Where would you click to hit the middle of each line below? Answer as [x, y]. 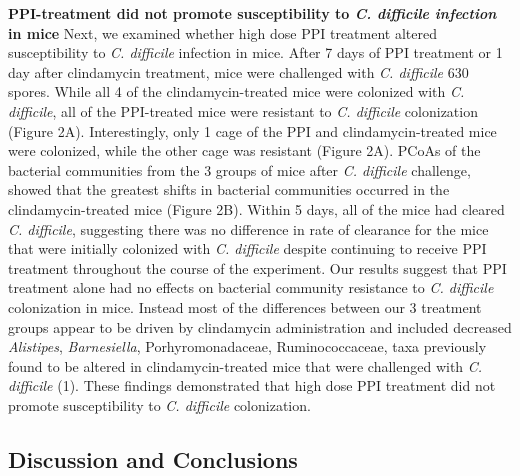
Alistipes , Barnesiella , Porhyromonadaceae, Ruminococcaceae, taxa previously [247, 346]
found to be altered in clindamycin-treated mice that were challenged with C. [245, 365]
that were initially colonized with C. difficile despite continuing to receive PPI [247, 248]
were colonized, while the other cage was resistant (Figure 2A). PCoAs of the [244, 150]
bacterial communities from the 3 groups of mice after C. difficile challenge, [239, 169]
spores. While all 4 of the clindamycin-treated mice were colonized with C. [236, 91]
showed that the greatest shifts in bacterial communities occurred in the [229, 189]
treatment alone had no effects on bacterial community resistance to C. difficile [251, 287]
